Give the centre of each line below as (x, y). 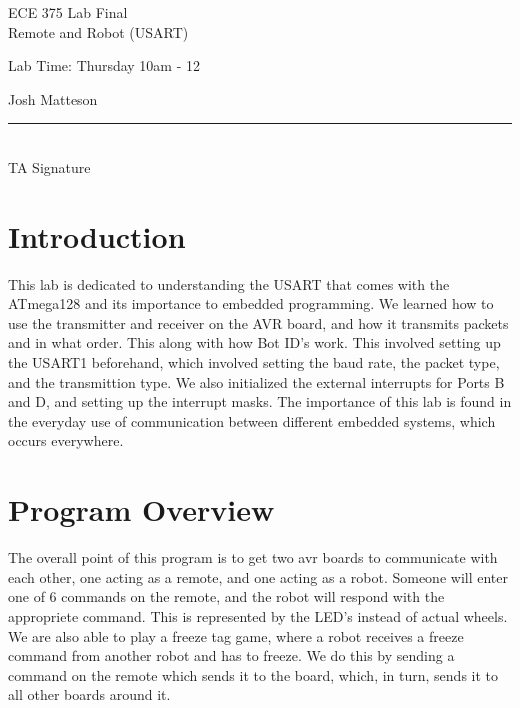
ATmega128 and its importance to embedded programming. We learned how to (251, 303)
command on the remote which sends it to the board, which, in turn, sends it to (253, 674)
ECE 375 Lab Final (68, 12)
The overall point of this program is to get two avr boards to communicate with (253, 557)
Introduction (97, 235)
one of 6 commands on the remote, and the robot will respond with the (226, 596)
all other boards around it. (89, 694)
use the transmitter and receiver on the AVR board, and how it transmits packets (258, 322)
